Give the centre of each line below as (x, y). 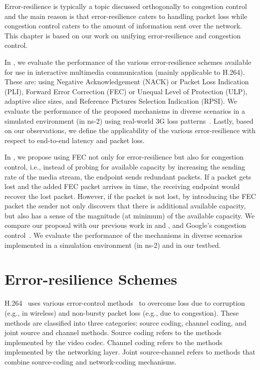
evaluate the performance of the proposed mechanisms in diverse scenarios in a (125, 110)
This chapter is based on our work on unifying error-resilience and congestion (123, 35)
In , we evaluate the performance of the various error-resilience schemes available (128, 62)
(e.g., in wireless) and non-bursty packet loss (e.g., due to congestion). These (122, 312)
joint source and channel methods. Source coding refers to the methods (113, 332)
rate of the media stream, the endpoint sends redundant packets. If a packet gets (128, 176)
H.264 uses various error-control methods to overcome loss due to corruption (125, 303)
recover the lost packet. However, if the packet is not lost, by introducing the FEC (130, 196)
